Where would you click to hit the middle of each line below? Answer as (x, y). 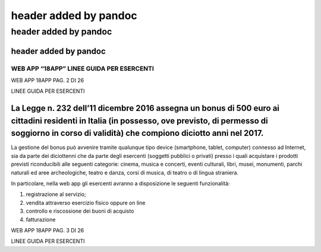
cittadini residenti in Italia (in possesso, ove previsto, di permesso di (140, 121)
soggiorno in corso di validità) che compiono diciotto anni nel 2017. (137, 133)
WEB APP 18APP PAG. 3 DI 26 (48, 230)
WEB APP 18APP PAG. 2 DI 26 (48, 80)
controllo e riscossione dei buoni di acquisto (80, 211)
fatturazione (41, 219)
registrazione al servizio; (56, 194)
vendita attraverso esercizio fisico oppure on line (86, 203)
